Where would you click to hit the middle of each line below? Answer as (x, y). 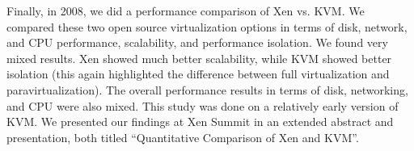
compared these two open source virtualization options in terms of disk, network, (207, 26)
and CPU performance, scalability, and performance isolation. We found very (197, 42)
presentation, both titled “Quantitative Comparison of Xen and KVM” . (183, 137)
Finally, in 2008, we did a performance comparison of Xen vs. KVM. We (186, 10)
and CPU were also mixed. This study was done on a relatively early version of (203, 105)
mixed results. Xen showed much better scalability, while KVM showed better (199, 58)
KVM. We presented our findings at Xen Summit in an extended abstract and (200, 122)
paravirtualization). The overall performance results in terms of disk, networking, (207, 89)
